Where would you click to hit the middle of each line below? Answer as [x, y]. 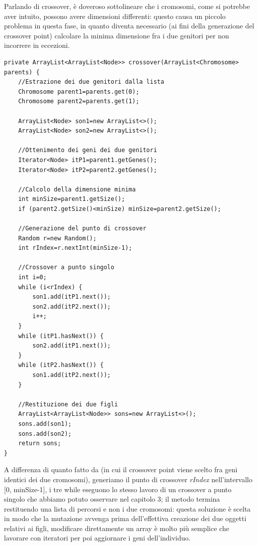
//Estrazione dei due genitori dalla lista [91, 82]
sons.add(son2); [45, 434]
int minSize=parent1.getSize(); [72, 199]
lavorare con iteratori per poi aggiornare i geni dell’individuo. [97, 538]
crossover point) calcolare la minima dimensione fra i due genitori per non [117, 35]
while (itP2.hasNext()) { [61, 365]
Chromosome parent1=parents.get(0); [79, 91]
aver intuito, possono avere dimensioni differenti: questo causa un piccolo [115, 16]
